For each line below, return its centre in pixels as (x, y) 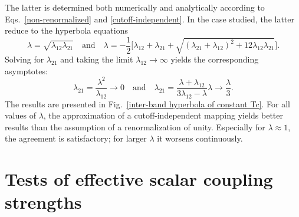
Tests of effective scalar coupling (139, 179)
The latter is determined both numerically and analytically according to (135, 7)
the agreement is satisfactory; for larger (76, 138)
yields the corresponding (215, 59)
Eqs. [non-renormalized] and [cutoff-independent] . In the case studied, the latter (149, 19)
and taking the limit (97, 59)
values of (20, 115)
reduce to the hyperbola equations (67, 30)
